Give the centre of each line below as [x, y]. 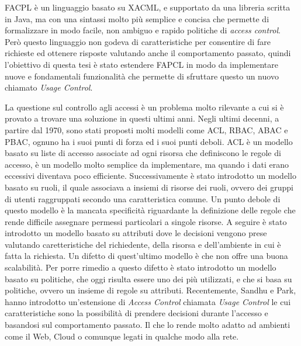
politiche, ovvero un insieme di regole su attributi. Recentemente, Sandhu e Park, [150, 290]
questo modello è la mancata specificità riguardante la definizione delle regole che [150, 210]
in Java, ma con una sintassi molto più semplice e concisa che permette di [137, 18]
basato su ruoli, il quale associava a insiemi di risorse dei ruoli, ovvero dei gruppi [149, 187]
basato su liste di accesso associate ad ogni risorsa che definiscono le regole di [143, 153]
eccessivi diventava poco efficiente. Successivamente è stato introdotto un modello [150, 176]
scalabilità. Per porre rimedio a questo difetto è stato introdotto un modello [141, 267]
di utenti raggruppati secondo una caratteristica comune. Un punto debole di [143, 198]
